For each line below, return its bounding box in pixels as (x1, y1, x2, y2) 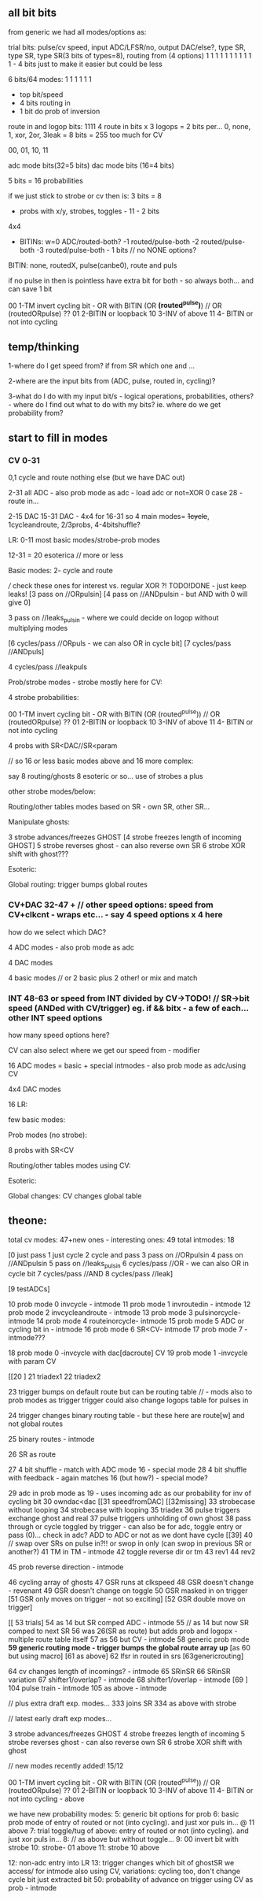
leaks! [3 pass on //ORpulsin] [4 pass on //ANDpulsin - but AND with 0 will (8, 589, 248, 598)
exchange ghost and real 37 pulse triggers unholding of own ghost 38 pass (8, 1513, 251, 1523)
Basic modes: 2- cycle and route (8, 565, 114, 575)
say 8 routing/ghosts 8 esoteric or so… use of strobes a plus (8, 772, 203, 781)
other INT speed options (8, 1012, 103, 1023)
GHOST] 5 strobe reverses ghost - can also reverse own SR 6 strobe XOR (8, 841, 246, 850)
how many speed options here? (8, 1031, 110, 1040)
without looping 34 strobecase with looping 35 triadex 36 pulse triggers (8, 1505, 241, 1514)
